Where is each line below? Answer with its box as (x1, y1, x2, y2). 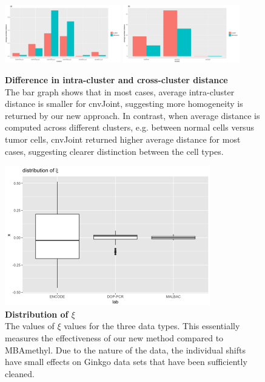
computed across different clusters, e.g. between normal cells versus (5, 121, 254, 134)
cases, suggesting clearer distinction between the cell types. (5, 145, 224, 157)
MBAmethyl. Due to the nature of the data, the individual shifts (5, 343, 246, 356)
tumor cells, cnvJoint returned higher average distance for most (5, 132, 241, 145)
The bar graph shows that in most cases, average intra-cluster (5, 85, 235, 98)
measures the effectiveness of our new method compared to (5, 332, 224, 344)
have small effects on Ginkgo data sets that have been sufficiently (5, 355, 247, 368)
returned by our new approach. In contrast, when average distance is (5, 109, 260, 121)
